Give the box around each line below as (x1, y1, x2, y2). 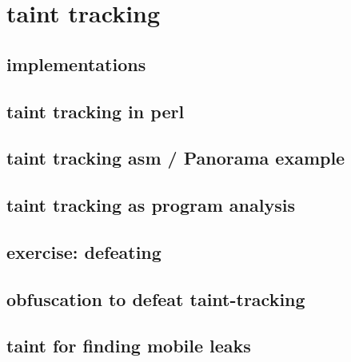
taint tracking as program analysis (6, 193, 295, 217)
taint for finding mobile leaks (6, 333, 251, 358)
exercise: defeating (6, 239, 162, 264)
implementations (6, 51, 146, 76)
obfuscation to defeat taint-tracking (6, 286, 305, 311)
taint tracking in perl (6, 98, 185, 123)
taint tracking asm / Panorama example (6, 145, 345, 170)
